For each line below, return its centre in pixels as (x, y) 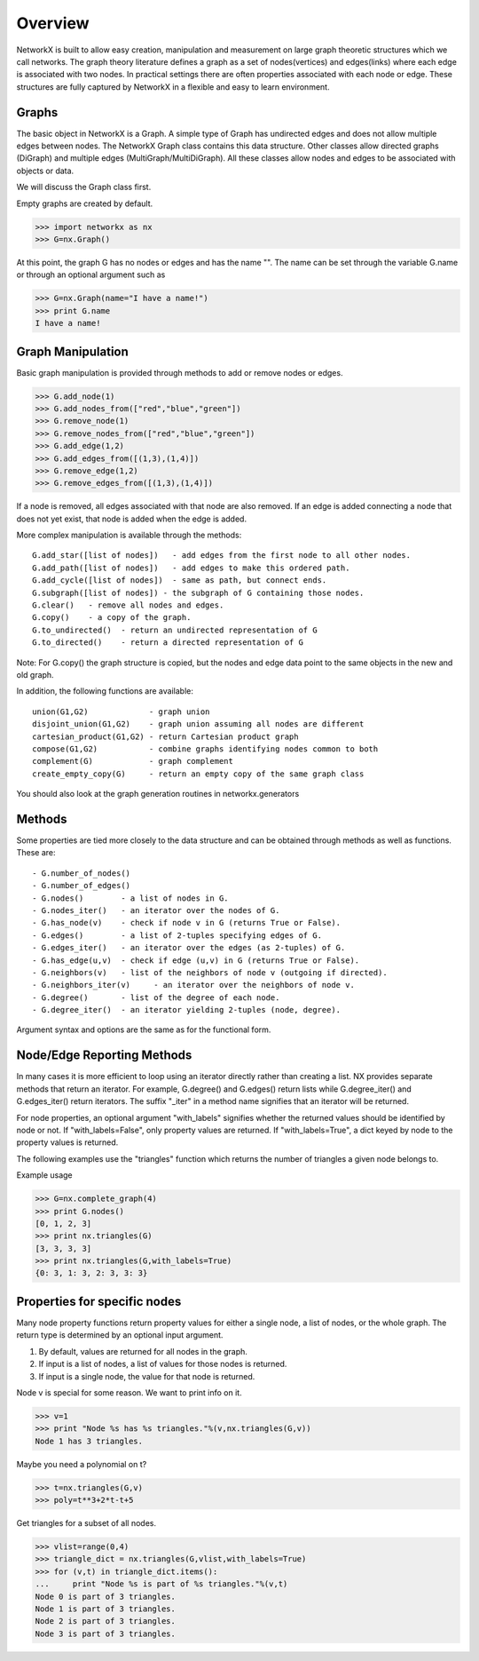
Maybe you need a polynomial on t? (82, 1464)
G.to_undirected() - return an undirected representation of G (175, 630)
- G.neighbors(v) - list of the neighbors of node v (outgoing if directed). (210, 972)
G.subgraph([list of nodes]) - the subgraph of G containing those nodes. (198, 592)
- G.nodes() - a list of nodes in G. (131, 898)
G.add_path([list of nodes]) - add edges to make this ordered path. (191, 568)
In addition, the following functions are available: (105, 691)
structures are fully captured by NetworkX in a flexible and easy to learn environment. (173, 87)
